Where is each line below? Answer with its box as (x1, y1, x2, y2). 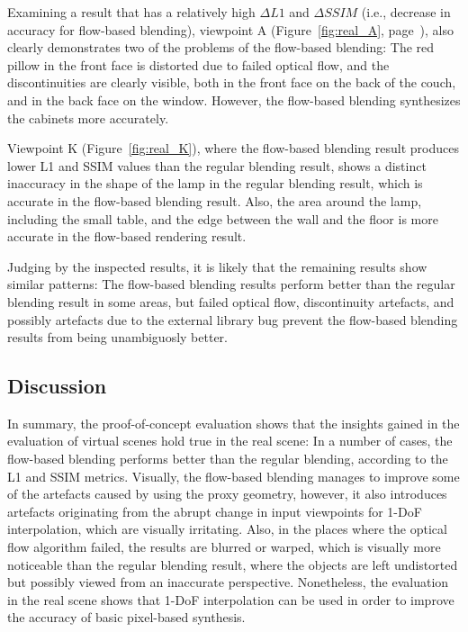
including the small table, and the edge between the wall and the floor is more (7, 209, 438, 228)
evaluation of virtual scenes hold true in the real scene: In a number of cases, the (7, 431, 453, 450)
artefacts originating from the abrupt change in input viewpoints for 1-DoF (7, 501, 422, 520)
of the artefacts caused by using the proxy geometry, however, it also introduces (7, 484, 447, 503)
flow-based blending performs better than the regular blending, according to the (7, 449, 448, 468)
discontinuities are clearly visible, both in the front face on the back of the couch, (7, 73, 456, 92)
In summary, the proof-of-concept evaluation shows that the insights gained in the (7, 413, 460, 432)
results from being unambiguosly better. (7, 328, 228, 347)
